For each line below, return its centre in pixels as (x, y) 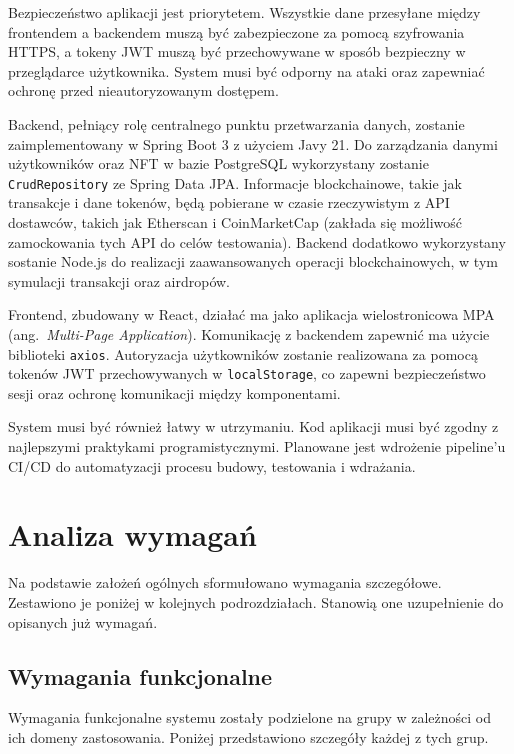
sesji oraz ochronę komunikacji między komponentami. (174, 392)
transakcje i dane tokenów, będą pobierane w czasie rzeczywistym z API (229, 202)
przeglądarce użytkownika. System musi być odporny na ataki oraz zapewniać (246, 70)
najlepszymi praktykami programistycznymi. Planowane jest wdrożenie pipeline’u (257, 446)
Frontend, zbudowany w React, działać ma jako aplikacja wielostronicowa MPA (251, 314)
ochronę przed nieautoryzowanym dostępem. (143, 90)
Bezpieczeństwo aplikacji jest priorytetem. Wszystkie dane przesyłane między (244, 12)
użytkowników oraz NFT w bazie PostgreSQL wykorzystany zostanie (218, 163)
